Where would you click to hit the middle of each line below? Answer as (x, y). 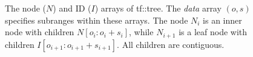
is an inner (222, 20)
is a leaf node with (213, 32)
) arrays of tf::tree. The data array (158, 8)
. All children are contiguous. (171, 44)
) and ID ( (72, 8)
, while (141, 32)
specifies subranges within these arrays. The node (97, 20)
